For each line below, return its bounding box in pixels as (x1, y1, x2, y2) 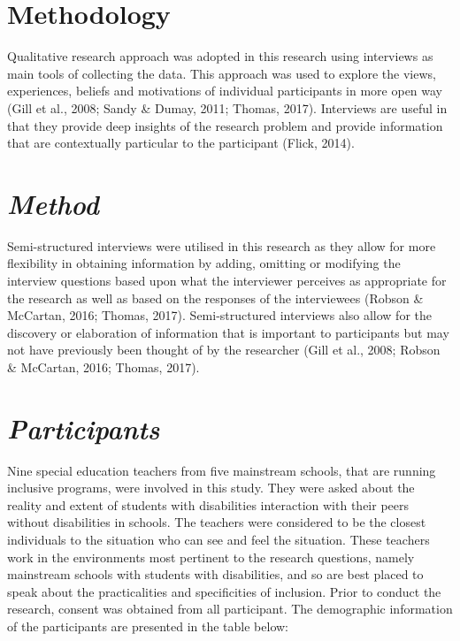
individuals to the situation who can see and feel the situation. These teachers (7, 530, 430, 549)
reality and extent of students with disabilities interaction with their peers (7, 495, 410, 514)
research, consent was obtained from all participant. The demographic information (7, 599, 453, 618)
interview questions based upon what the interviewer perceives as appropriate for (7, 271, 447, 289)
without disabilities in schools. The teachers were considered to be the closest (7, 513, 426, 531)
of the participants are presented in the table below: (7, 617, 288, 636)
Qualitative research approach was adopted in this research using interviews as (7, 47, 433, 65)
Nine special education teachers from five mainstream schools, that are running (7, 461, 436, 479)
